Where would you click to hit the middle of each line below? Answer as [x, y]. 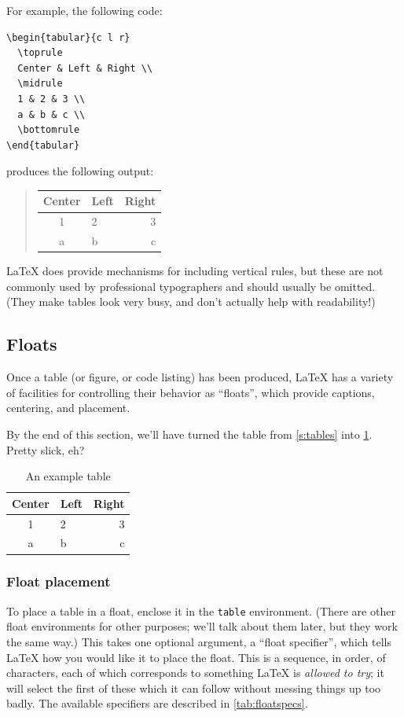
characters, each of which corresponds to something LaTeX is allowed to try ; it [195, 673]
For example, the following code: [84, 10]
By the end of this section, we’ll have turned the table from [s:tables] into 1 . [189, 434]
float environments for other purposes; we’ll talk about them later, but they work [202, 626]
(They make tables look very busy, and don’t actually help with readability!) [191, 302]
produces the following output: [80, 171]
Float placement [59, 581]
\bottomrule [49, 130]
